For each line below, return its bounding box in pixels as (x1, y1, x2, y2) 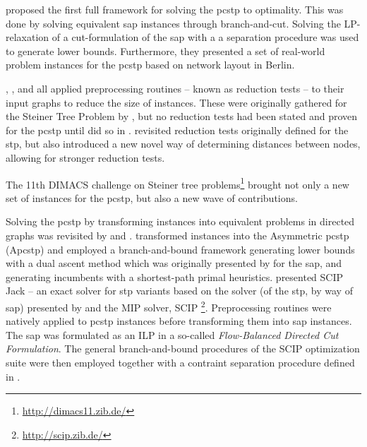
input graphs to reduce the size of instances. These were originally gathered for (6, 95, 347, 109)
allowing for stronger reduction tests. (6, 150, 165, 165)
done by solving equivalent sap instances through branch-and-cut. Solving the (6, 16, 341, 30)
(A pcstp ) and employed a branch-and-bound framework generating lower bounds (6, 242, 355, 256)
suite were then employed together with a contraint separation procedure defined (6, 354, 355, 369)
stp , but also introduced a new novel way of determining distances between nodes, (6, 136, 361, 151)
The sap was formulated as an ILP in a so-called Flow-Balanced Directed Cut (6, 327, 339, 342)
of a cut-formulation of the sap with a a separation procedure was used (52, 30, 359, 44)
